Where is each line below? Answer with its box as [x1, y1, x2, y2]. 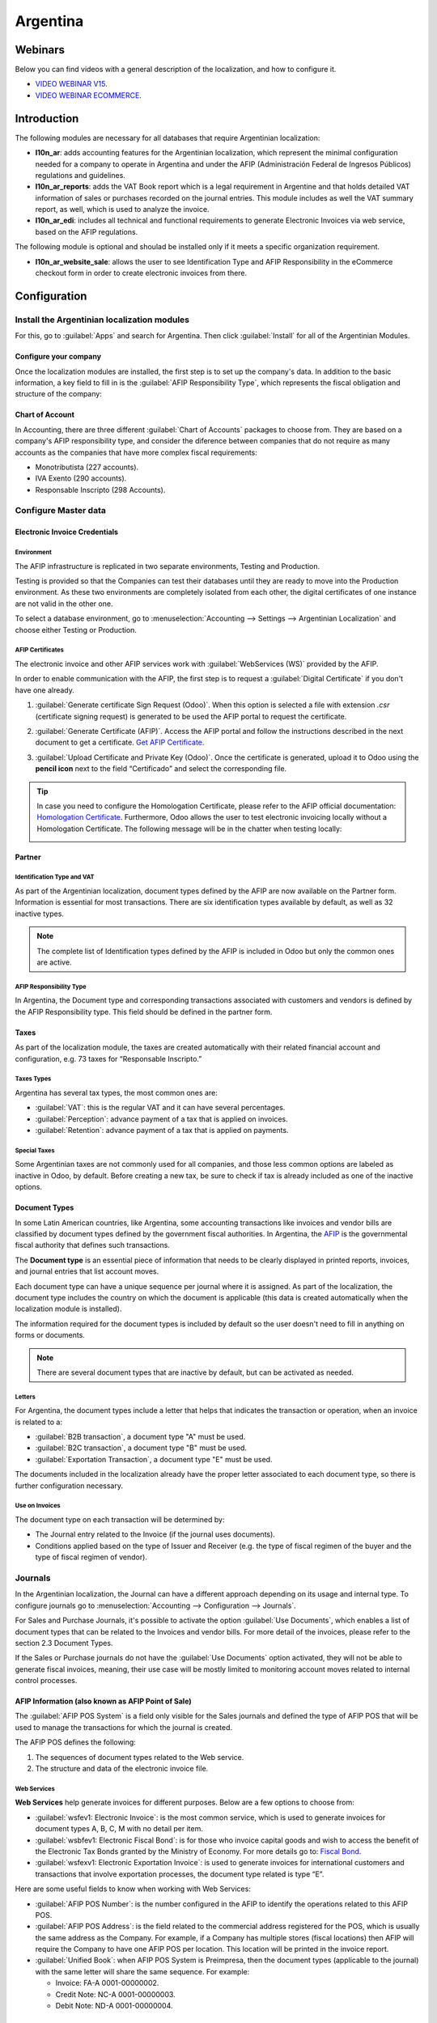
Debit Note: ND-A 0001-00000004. [55, 2001, 173, 2011]
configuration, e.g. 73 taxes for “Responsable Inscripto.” [15, 1054, 202, 1063]
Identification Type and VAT [15, 873, 95, 881]
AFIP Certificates [15, 646, 64, 655]
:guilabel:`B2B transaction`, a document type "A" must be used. [35, 1432, 246, 1442]
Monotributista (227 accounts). [35, 462, 139, 472]
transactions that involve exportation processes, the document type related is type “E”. [35, 1869, 325, 1879]
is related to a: [15, 1417, 62, 1427]
